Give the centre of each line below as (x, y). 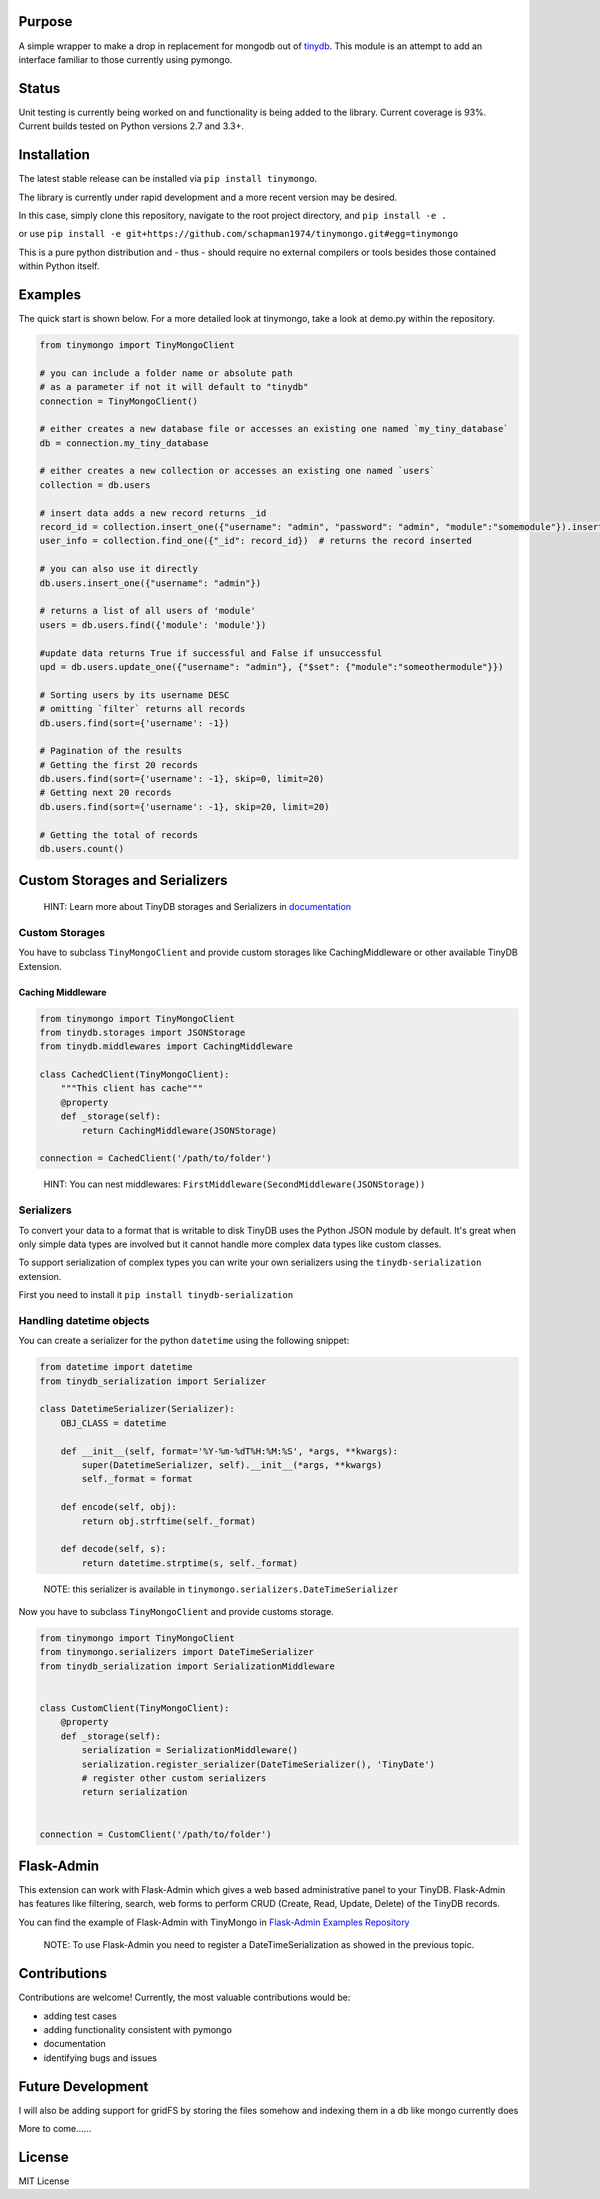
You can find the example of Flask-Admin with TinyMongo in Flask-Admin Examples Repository (214, 1922)
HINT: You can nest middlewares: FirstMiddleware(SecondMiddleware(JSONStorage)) (234, 1184)
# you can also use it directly (119, 569)
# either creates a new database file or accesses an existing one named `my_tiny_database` (274, 429)
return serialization (134, 1792)
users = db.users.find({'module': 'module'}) (153, 624)
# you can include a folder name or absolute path (166, 373)
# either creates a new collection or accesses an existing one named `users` (237, 471)
